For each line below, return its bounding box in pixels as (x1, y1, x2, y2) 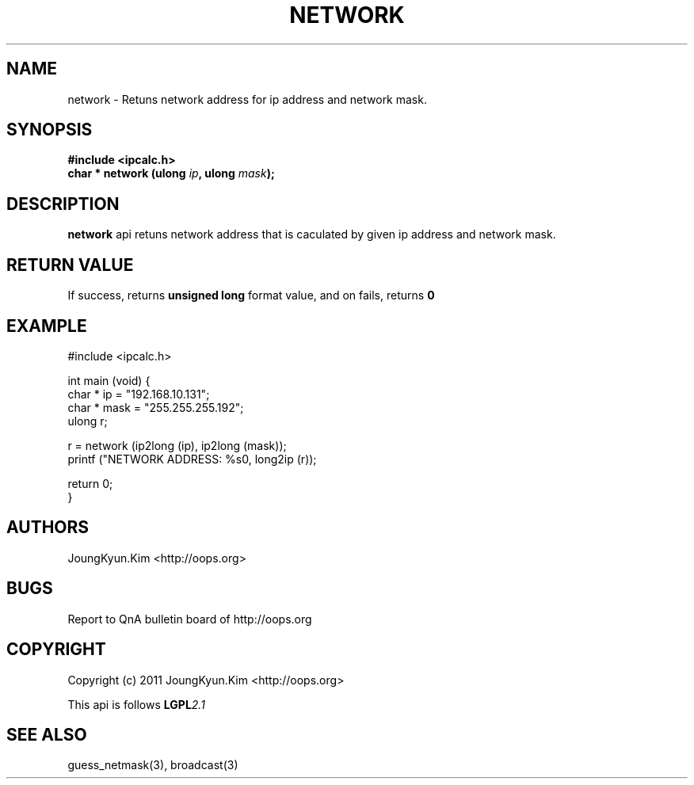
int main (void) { (67, 373, 151, 387)
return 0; (67, 476, 113, 490)
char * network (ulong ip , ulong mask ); (67, 166, 275, 181)
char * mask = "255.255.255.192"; (67, 400, 244, 414)
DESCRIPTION (6, 193, 120, 214)
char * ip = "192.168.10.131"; (67, 387, 210, 401)
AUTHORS (6, 517, 90, 538)
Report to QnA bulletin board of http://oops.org (67, 612, 312, 626)
